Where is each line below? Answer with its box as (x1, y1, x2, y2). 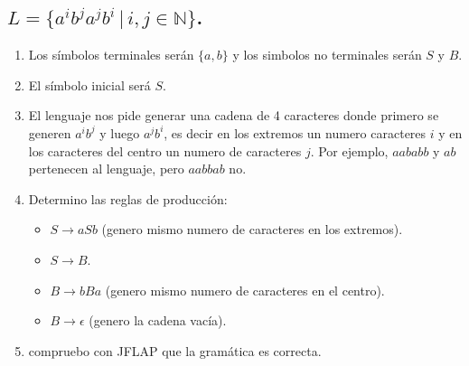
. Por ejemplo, (310, 141, 389, 160)
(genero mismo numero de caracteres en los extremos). (101, 220, 403, 239)
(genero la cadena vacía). (89, 311, 227, 330)
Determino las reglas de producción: (28, 189, 228, 208)
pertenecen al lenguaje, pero (28, 159, 184, 178)
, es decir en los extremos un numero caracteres (164, 123, 427, 142)
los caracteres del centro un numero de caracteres (28, 141, 302, 160)
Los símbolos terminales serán (28, 45, 194, 64)
